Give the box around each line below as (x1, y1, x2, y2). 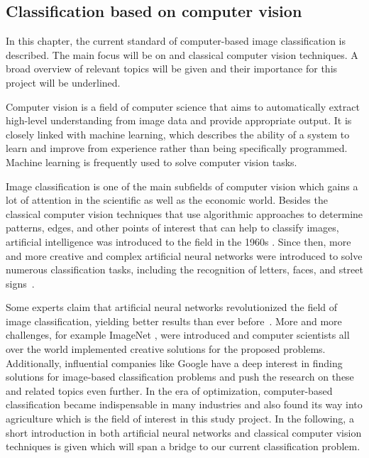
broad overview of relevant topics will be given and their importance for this (6, 61, 338, 76)
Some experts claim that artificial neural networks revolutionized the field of (6, 300, 338, 315)
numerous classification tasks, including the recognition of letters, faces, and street (6, 262, 363, 277)
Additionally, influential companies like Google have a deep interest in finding (6, 355, 343, 370)
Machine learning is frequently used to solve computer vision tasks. (6, 154, 297, 169)
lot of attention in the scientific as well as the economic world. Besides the (6, 192, 328, 207)
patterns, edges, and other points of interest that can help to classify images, (6, 220, 339, 235)
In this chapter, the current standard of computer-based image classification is (6, 33, 346, 48)
